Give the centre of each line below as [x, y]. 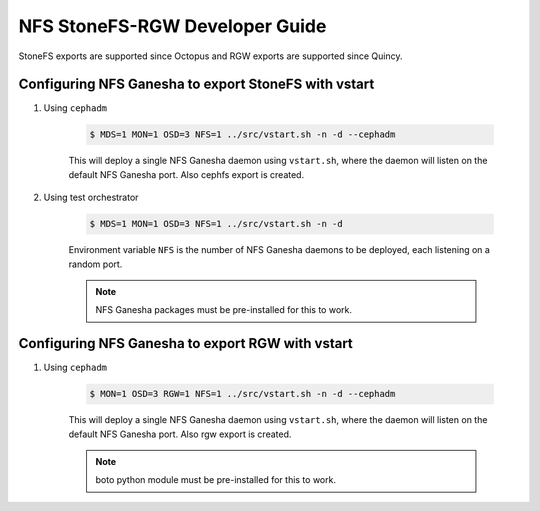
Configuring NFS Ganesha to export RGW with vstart [186, 343]
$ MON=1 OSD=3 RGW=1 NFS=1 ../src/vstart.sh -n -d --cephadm [242, 394]
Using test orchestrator [91, 197]
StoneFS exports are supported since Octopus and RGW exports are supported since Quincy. [210, 56]
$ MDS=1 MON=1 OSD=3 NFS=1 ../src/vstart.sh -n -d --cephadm [242, 134]
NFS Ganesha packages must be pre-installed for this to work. [224, 310]
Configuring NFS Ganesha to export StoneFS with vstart [196, 84]
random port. [95, 264]
